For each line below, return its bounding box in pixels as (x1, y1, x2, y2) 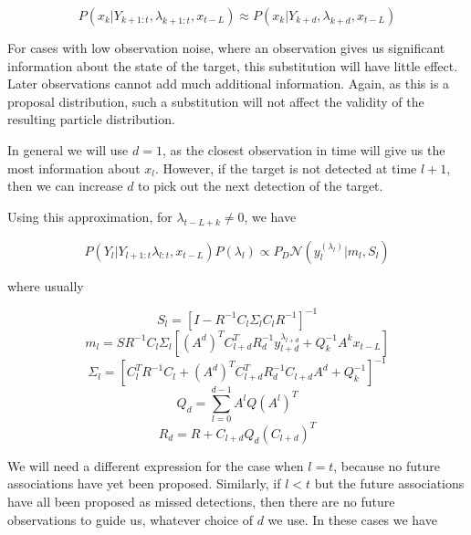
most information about (7, 158, 141, 177)
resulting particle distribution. (7, 110, 175, 129)
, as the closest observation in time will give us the (162, 140, 445, 159)
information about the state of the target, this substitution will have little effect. (7, 56, 458, 75)
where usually (7, 276, 84, 295)
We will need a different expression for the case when (7, 456, 304, 475)
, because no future (333, 456, 441, 475)
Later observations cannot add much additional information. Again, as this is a (7, 74, 450, 93)
